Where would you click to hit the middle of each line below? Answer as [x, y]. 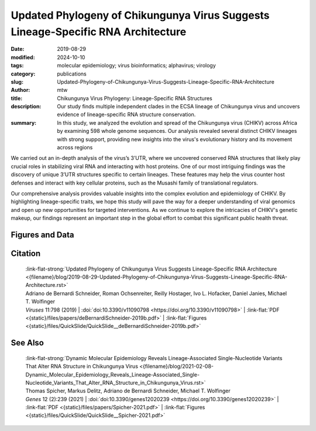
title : [17, 98]
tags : [17, 66]
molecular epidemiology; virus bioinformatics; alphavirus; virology [136, 66]
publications [72, 74]
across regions [75, 148]
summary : [24, 122]
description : [26, 107]
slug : [17, 81]
